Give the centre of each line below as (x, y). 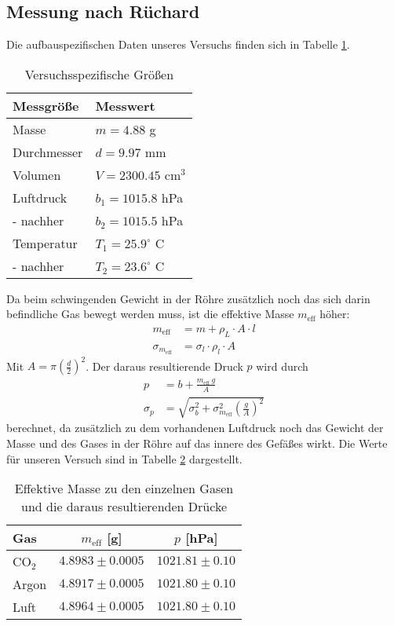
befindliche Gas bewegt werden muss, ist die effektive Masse (150, 314)
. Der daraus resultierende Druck (164, 366)
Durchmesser (48, 152)
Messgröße (46, 105)
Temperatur (45, 243)
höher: (335, 314)
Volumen (37, 174)
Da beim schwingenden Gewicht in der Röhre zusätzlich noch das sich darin (188, 298)
